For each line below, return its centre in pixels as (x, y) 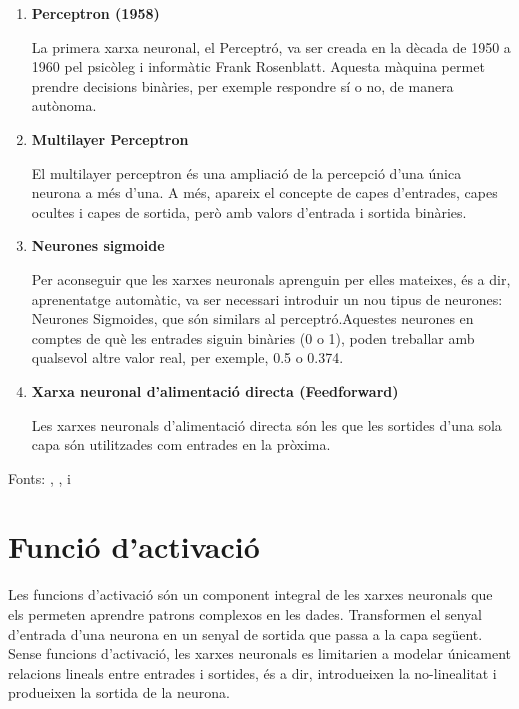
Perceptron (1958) (95, 13)
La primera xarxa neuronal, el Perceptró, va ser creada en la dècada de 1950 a (271, 46)
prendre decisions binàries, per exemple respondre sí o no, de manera (242, 85)
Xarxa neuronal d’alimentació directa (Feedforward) (215, 390)
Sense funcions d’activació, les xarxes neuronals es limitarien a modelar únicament (260, 653)
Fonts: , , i (39, 477)
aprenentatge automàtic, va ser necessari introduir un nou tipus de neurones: (267, 298)
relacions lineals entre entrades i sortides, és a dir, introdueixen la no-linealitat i (252, 672)
